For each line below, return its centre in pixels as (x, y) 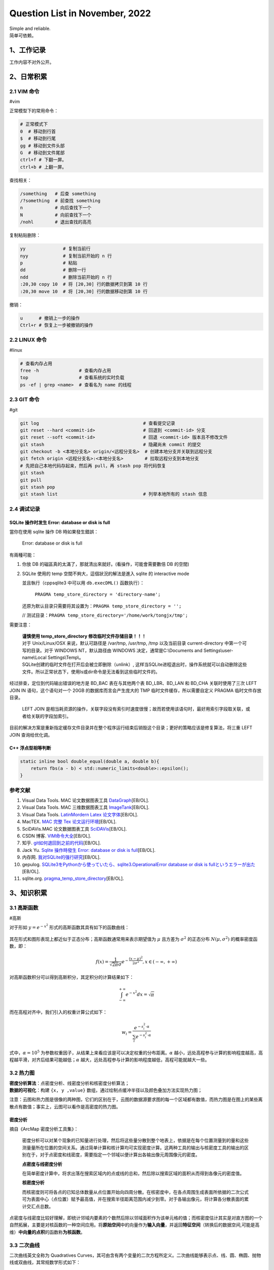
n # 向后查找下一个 (56, 208)
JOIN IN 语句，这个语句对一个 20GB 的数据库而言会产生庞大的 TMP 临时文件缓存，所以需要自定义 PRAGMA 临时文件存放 (135, 690)
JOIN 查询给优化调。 (31, 735)
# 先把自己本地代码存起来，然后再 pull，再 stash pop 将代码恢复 (93, 466)
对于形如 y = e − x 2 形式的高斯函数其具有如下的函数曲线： (69, 927)
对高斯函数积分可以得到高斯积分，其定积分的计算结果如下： (72, 977)
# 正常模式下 (34, 124)
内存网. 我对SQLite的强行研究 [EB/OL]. (61, 857)
